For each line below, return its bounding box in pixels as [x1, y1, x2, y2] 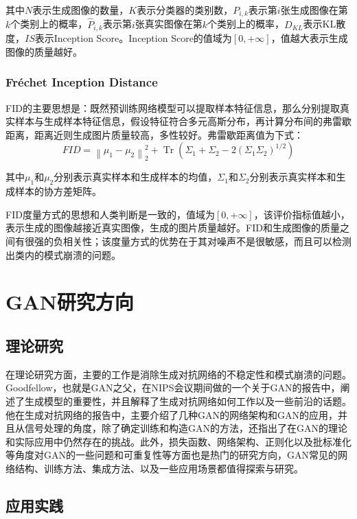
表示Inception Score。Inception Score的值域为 [34, 31, 232, 45]
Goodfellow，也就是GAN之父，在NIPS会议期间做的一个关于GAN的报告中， [5, 380, 341, 395]
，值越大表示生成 [270, 31, 348, 45]
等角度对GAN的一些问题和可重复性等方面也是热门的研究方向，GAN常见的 [5, 448, 338, 462]
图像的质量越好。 [5, 44, 82, 58]
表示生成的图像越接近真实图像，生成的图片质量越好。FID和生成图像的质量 [5, 220, 340, 235]
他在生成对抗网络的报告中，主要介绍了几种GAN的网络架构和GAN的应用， [5, 407, 338, 422]
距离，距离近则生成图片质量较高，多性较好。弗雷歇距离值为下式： [5, 127, 303, 141]
